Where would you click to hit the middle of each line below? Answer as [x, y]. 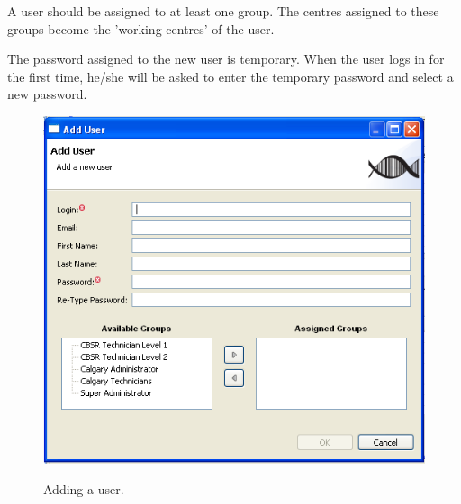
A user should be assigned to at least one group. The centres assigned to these [223, 11]
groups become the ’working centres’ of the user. [141, 28]
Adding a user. [84, 489]
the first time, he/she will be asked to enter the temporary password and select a [230, 76]
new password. [47, 94]
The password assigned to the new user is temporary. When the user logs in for [226, 59]
